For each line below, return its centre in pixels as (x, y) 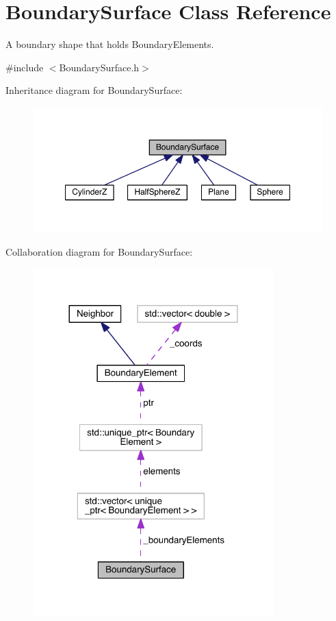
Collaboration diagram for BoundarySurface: (99, 252)
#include (25, 67)
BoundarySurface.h (99, 67)
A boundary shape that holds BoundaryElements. (110, 44)
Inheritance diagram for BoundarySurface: (94, 90)
